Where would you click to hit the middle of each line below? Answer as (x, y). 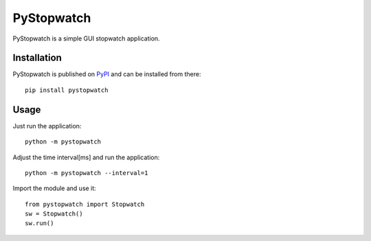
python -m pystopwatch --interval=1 (87, 173)
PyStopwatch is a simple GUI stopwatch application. (87, 38)
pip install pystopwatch (67, 90)
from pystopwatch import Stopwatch (85, 204)
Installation (37, 58)
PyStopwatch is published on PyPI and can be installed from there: (107, 74)
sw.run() (40, 223)
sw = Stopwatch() (54, 214)
